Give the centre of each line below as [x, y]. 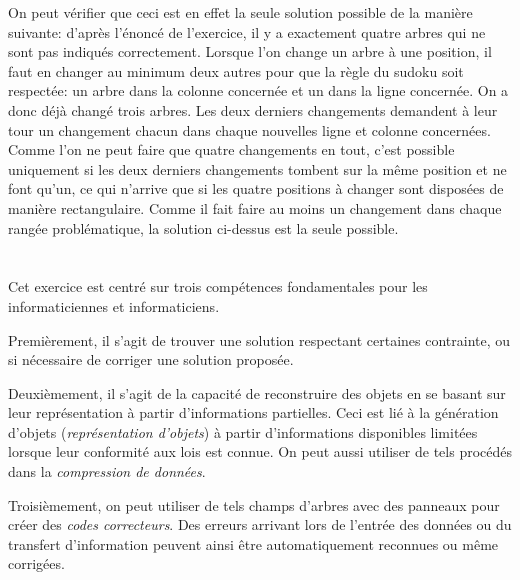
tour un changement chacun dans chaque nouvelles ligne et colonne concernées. [249, 129]
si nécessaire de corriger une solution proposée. [151, 359]
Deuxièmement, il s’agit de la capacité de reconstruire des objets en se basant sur [257, 392]
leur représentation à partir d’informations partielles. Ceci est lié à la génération [253, 412]
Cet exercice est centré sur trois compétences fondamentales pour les [218, 286]
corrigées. [36, 563]
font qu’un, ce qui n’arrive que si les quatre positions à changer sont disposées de [256, 188]
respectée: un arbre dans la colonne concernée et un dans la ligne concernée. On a [258, 90]
